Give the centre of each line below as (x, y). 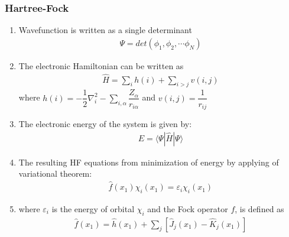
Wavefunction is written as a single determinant (105, 30)
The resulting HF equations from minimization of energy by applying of (149, 162)
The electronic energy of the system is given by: (105, 124)
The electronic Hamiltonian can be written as (101, 65)
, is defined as (259, 208)
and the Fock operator (188, 208)
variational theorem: (55, 173)
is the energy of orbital (93, 208)
